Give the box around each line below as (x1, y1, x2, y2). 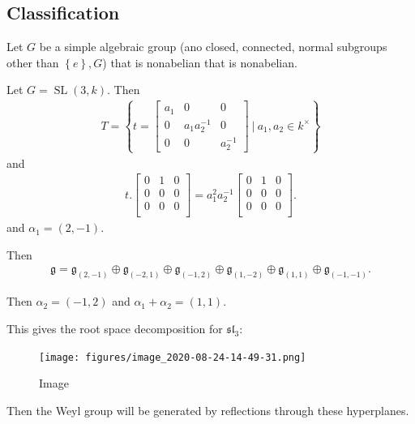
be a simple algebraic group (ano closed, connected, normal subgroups (39, 38, 387, 55)
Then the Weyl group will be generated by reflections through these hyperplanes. (6, 401, 409, 418)
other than (6, 54, 59, 71)
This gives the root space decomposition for (6, 319, 223, 336)
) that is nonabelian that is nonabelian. (102, 54, 297, 71)
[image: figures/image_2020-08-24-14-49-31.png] (39, 351, 306, 363)
